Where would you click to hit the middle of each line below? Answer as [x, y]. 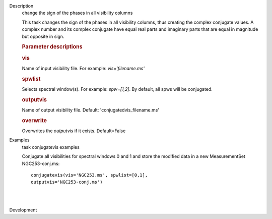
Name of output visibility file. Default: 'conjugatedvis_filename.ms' [91, 110]
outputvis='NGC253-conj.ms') [67, 182]
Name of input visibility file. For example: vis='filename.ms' [83, 68]
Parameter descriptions [52, 47]
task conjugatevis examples [51, 147]
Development [23, 210]
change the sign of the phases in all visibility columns [77, 13]
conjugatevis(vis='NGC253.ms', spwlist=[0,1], [89, 175]
